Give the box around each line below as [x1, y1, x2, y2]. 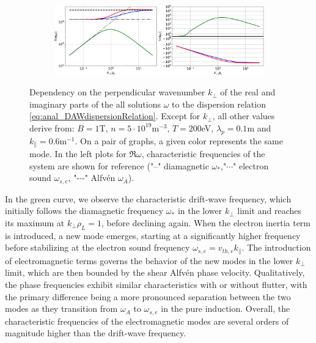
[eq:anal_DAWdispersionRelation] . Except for [29, 109, 200, 122]
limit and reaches [237, 204, 302, 217]
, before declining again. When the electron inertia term [101, 216, 311, 229]
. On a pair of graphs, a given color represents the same [75, 134, 283, 147]
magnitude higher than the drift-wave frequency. [5, 326, 186, 339]
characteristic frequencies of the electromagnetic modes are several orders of [5, 314, 289, 327]
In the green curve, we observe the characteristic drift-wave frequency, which [5, 192, 292, 205]
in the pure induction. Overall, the [161, 302, 290, 315]
